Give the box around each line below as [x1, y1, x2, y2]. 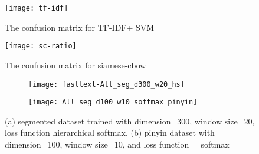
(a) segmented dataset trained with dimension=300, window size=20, [5, 114, 255, 127]
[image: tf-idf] [5, 4, 68, 12]
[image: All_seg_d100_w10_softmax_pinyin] [28, 98, 198, 107]
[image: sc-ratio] [5, 42, 77, 51]
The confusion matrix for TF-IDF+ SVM [5, 21, 155, 33]
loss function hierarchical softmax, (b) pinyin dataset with [5, 126, 215, 139]
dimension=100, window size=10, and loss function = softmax [5, 138, 230, 150]
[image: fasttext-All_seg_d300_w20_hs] [28, 80, 185, 89]
